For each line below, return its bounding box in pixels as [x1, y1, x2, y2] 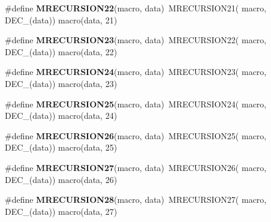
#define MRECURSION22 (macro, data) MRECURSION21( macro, [5, 2, 267, 14]
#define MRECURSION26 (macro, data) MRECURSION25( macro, [5, 129, 267, 142]
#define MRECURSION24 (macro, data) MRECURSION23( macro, [5, 65, 267, 78]
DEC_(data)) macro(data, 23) [5, 77, 118, 89]
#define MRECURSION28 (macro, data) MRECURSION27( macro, [5, 193, 267, 206]
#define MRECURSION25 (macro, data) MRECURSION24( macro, [5, 97, 267, 110]
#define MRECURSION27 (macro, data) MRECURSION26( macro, [5, 161, 267, 173]
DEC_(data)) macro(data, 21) [5, 13, 118, 26]
